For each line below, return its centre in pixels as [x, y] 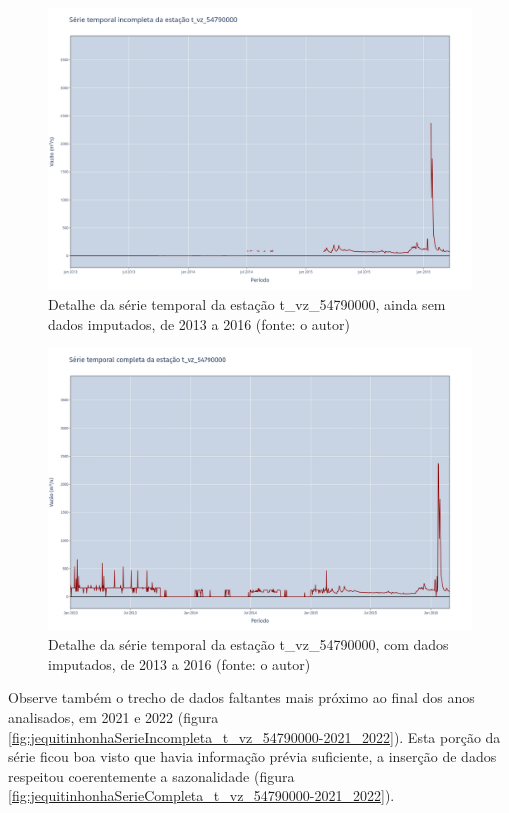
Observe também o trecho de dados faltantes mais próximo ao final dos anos [241, 697]
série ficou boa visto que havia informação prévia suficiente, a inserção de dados [252, 756]
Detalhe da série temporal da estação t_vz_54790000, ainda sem [247, 303]
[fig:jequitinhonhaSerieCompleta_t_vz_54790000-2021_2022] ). [201, 795]
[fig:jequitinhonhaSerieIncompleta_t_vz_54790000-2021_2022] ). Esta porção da [254, 736]
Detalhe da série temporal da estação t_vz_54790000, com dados [248, 644]
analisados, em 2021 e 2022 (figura [113, 716]
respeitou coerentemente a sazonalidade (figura [151, 775]
